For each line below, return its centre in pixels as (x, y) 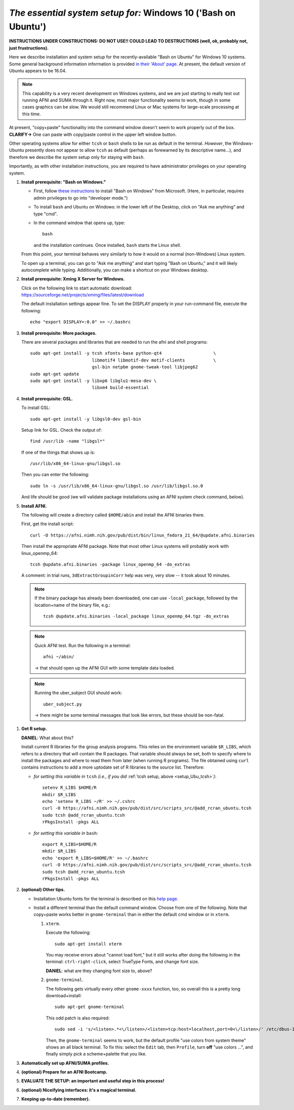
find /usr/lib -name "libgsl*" (68, 441)
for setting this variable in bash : (66, 833)
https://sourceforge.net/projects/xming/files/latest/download (83, 295)
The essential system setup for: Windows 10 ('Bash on (122, 13)
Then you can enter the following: (55, 475)
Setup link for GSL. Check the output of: (62, 430)
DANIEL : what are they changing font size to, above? (99, 971)
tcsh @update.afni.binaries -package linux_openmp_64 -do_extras (110, 564)
